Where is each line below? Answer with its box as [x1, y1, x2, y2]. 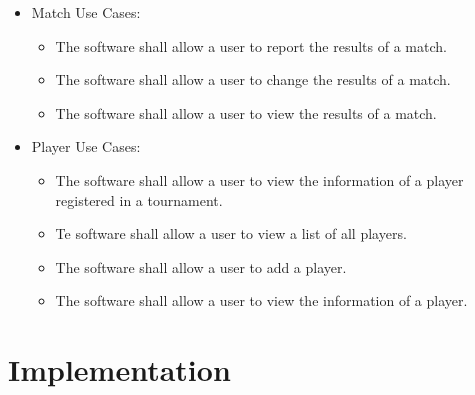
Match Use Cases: [31, 2, 141, 22]
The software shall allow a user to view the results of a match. [55, 102, 437, 123]
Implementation [8, 349, 231, 390]
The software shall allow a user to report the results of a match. [55, 35, 447, 56]
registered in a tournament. [55, 189, 223, 210]
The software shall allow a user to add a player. [55, 256, 347, 277]
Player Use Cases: [31, 136, 141, 157]
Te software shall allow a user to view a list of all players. [55, 223, 407, 244]
